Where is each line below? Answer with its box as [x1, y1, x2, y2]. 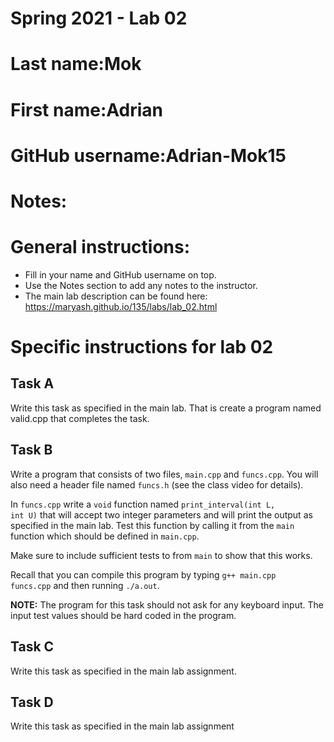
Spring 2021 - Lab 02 [10, 7, 188, 30]
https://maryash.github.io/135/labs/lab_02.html [24, 300, 218, 312]
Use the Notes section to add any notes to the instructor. [24, 279, 258, 291]
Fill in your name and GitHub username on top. [24, 268, 217, 281]
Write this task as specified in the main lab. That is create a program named [10, 402, 322, 414]
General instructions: [10, 236, 191, 259]
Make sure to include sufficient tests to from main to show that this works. [10, 549, 313, 561]
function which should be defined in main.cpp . [10, 530, 200, 542]
